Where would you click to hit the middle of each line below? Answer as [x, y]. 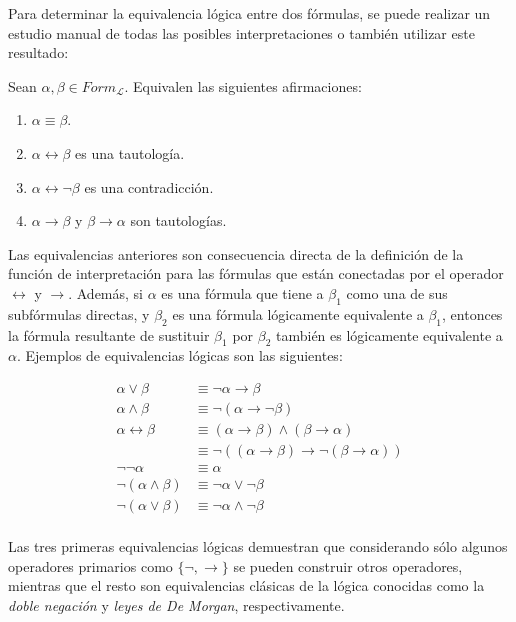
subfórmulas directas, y [79, 313]
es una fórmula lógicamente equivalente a [298, 313]
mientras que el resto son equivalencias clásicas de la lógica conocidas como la [246, 585]
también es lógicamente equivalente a [389, 334]
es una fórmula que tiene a [242, 292]
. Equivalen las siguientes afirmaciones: [243, 85]
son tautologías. [178, 220]
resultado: [38, 52]
